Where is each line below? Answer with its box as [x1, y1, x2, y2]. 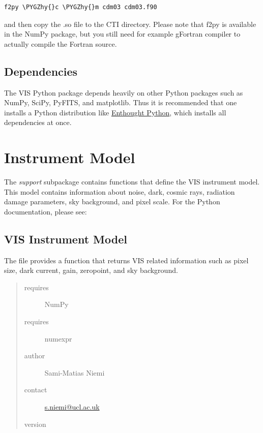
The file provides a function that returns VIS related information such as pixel [4, 255, 249, 265]
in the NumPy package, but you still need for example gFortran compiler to [4, 28, 241, 39]
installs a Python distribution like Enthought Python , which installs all [4, 107, 226, 117]
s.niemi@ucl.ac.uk [44, 401, 100, 412]
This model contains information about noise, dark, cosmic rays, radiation [4, 186, 235, 197]
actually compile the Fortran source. [4, 38, 117, 49]
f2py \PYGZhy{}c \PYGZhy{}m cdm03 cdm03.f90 [4, 4, 157, 11]
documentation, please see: [4, 206, 87, 216]
